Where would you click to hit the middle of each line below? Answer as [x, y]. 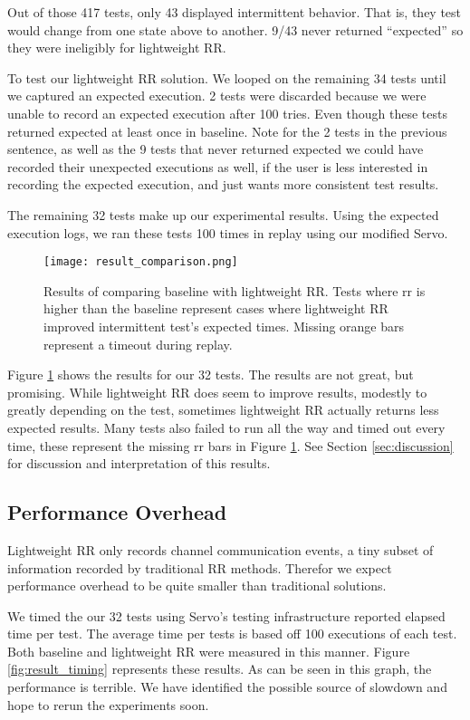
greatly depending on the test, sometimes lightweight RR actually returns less [223, 410]
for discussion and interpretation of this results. [139, 463]
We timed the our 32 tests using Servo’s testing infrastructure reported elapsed [226, 615]
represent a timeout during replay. [138, 344]
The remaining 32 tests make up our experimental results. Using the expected [223, 214]
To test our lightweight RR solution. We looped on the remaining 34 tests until [227, 77]
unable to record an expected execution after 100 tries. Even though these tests [227, 113]
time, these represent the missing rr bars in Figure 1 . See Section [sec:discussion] [230, 445]
